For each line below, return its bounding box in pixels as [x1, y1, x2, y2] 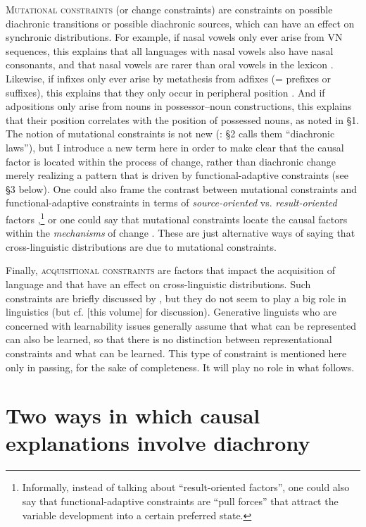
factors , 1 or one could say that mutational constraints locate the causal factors [6, 209, 348, 226]
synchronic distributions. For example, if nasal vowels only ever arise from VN [6, 30, 343, 44]
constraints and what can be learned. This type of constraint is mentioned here [6, 345, 347, 360]
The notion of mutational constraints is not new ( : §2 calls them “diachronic [6, 126, 335, 141]
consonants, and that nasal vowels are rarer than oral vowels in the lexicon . [6, 57, 334, 72]
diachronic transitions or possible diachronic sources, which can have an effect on [6, 15, 355, 30]
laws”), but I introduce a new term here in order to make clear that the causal [6, 139, 344, 154]
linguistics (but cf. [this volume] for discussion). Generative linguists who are [6, 304, 336, 319]
